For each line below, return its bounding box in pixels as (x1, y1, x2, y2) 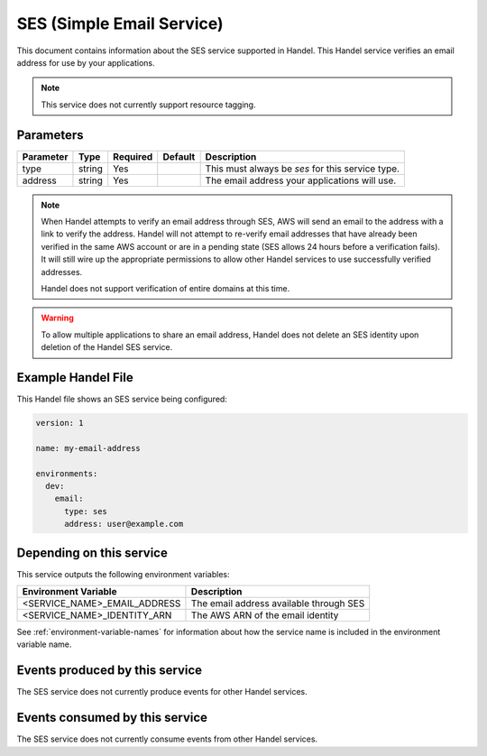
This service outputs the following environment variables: (16, 568, 230, 579)
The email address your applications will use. (205, 174, 397, 187)
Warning (41, 312, 74, 324)
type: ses (64, 506, 108, 516)
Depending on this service (16, 545, 169, 560)
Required (113, 150, 153, 162)
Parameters (16, 127, 84, 143)
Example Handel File (16, 370, 134, 385)
